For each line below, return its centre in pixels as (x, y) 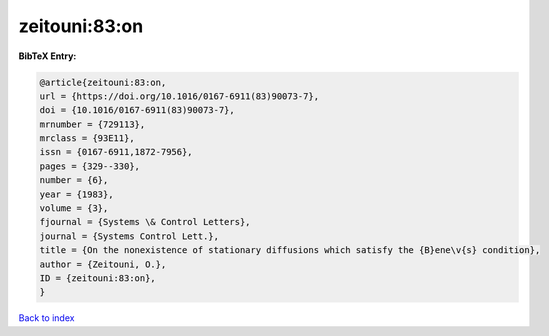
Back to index (46, 318)
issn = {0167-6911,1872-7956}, (116, 152)
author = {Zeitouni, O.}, (103, 264)
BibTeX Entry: (47, 56)
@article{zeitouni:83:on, (103, 82)
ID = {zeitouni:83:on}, (98, 278)
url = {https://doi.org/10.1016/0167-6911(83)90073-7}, (179, 96)
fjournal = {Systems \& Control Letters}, (145, 222)
